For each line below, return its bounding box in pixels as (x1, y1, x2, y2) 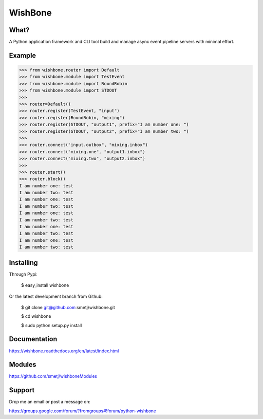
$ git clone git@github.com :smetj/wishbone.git (21, 304, 115, 310)
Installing (9, 258, 38, 267)
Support (9, 386, 35, 394)
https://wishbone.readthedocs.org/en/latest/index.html (9, 348, 119, 354)
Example (9, 51, 36, 59)
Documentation (9, 335, 57, 343)
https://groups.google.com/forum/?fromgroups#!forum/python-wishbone (9, 408, 156, 414)
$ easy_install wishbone (21, 282, 69, 288)
